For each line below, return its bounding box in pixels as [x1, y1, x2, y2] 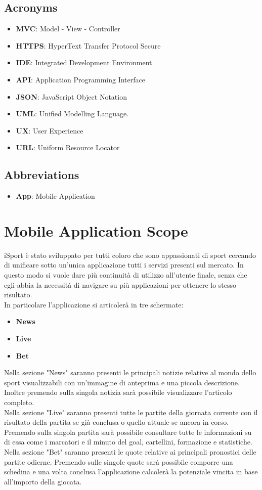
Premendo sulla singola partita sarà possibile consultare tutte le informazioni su [4, 426, 252, 437]
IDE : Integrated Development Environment [16, 57, 152, 68]
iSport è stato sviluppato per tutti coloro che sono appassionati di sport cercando [4, 249, 256, 260]
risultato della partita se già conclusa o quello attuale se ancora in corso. [4, 417, 229, 427]
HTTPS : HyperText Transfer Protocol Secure [16, 40, 161, 51]
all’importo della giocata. [4, 476, 82, 486]
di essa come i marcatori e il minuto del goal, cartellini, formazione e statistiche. [4, 436, 252, 447]
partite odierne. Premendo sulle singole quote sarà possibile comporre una [4, 456, 233, 467]
